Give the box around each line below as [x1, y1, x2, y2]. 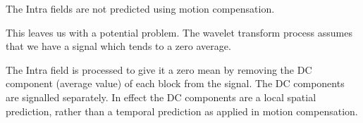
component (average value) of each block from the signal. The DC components [6, 76, 345, 91]
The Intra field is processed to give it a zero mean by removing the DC [6, 62, 312, 77]
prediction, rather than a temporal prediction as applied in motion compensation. [6, 103, 358, 118]
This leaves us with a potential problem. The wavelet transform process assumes [6, 25, 352, 39]
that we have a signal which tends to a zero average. [6, 39, 231, 53]
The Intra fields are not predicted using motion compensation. [6, 1, 275, 15]
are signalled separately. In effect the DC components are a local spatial [6, 89, 316, 104]
